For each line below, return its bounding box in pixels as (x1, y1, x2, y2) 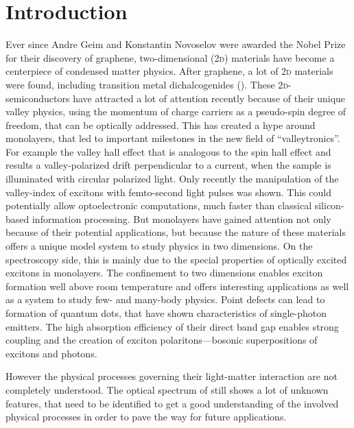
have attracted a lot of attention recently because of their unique (73, 91, 346, 105)
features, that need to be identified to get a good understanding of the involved (5, 396, 339, 410)
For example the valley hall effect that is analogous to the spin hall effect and (5, 144, 331, 158)
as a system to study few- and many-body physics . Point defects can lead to (5, 292, 325, 307)
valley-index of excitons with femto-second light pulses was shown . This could (5, 185, 331, 199)
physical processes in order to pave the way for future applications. (5, 409, 287, 424)
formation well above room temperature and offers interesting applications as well (5, 278, 349, 293)
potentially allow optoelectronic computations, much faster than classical (5, 198, 312, 213)
